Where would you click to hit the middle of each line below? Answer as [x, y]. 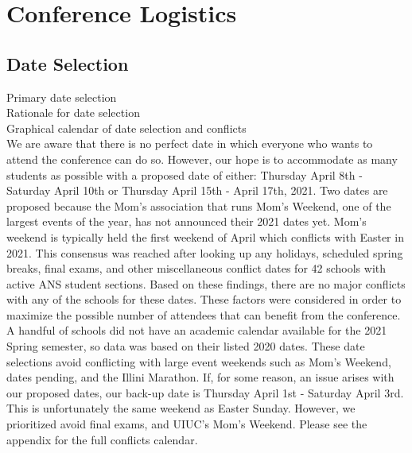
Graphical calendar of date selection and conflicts [126, 128]
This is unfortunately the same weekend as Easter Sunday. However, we [181, 408]
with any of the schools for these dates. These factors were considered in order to [204, 299]
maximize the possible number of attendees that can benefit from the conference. [204, 314]
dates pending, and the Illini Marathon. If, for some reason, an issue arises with [200, 377]
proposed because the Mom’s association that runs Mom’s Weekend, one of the [199, 205]
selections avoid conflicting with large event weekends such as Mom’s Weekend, [199, 361]
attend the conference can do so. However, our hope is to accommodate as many [202, 159]
